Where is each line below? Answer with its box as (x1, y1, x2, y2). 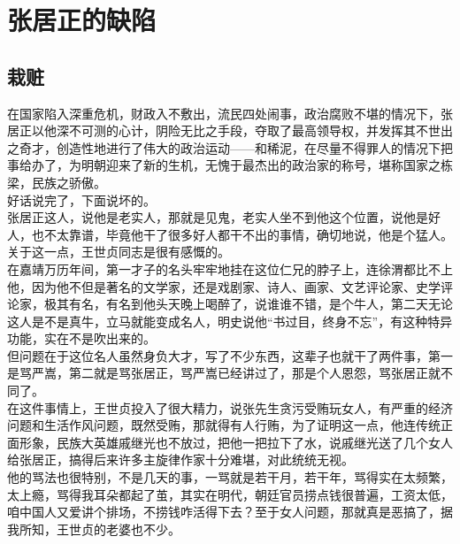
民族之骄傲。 (31, 172, 106, 191)
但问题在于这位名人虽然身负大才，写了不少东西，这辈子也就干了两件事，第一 (7, 346, 453, 364)
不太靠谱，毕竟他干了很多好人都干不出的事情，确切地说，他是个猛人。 (43, 225, 453, 243)
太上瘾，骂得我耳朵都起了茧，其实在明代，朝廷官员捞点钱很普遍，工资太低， (7, 485, 453, 503)
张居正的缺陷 (7, 2, 157, 38)
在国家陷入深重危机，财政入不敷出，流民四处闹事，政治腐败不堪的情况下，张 (7, 103, 453, 122)
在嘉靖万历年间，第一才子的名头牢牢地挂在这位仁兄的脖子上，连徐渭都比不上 (7, 259, 453, 278)
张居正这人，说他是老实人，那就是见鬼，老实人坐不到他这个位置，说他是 (7, 208, 428, 226)
